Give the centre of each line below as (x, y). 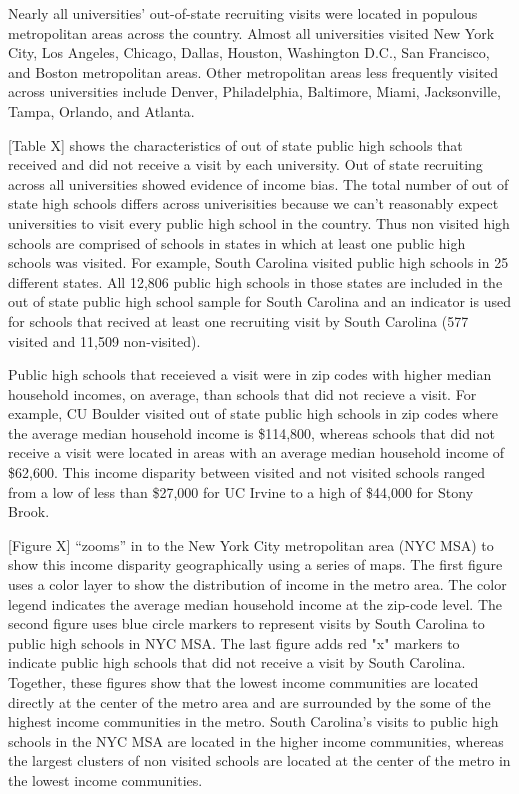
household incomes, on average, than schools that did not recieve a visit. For (242, 393)
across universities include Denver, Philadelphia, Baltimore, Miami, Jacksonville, (254, 91)
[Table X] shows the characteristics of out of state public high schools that (235, 144)
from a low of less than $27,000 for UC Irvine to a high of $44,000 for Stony (241, 491)
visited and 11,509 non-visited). (104, 340)
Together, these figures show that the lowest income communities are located (243, 682)
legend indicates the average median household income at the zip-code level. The (255, 603)
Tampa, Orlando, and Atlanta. (101, 110)
